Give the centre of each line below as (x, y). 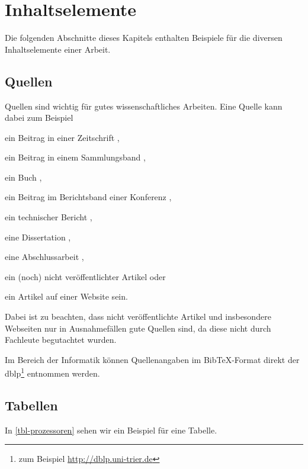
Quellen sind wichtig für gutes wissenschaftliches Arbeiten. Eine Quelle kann (144, 106)
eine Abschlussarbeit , (44, 257)
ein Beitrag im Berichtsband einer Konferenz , (88, 197)
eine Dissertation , (38, 237)
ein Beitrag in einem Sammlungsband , (75, 157)
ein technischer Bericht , (49, 217)
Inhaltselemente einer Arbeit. (58, 49)
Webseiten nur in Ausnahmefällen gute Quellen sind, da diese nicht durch (138, 328)
